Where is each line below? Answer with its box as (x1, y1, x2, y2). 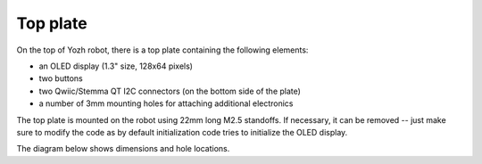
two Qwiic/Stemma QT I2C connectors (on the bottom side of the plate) (38, 86, 301, 96)
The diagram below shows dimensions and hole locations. (16, 143, 230, 154)
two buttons (38, 73, 84, 84)
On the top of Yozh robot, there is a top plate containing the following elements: (16, 45, 309, 55)
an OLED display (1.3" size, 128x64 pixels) (38, 61, 194, 71)
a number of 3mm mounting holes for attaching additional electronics (38, 98, 294, 109)
